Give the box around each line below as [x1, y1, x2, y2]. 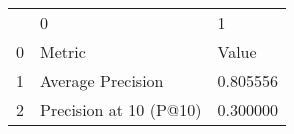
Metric [40, 40, 86, 63]
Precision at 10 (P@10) [40, 98, 202, 121]
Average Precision [40, 69, 164, 92]
